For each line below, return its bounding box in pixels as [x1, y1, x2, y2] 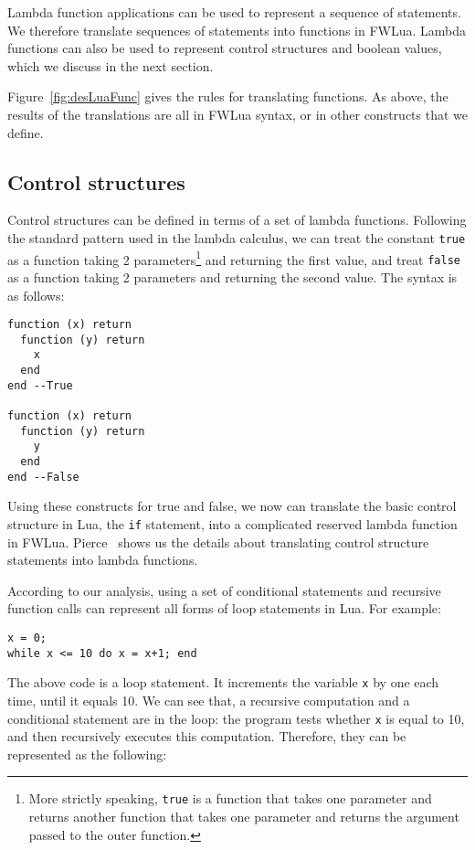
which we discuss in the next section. [7, 56, 214, 75]
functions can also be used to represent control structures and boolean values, [7, 38, 442, 58]
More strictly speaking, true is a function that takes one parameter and [28, 789, 432, 808]
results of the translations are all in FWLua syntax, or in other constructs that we [7, 104, 468, 123]
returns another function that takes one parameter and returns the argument [28, 807, 459, 826]
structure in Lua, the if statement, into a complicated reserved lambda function [7, 514, 458, 533]
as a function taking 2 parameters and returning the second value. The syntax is [7, 267, 458, 286]
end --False [7, 470, 79, 483]
